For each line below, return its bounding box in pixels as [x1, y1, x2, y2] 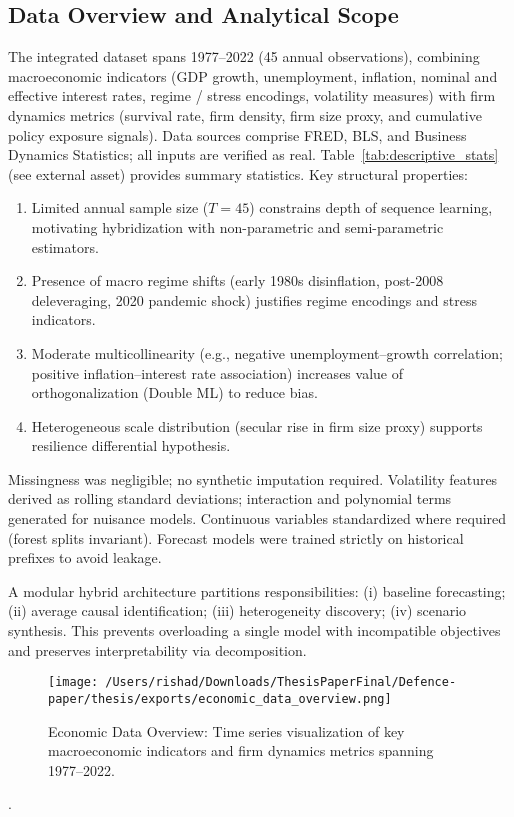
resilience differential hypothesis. [31, 435, 231, 456]
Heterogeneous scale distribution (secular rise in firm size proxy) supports [31, 415, 483, 436]
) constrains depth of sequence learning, [249, 197, 493, 218]
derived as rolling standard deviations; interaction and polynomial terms [8, 488, 452, 509]
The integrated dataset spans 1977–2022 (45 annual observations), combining [8, 46, 480, 67]
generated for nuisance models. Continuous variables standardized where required [8, 508, 507, 529]
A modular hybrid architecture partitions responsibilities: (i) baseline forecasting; [8, 580, 506, 601]
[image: [48, 675, 99, 690]
